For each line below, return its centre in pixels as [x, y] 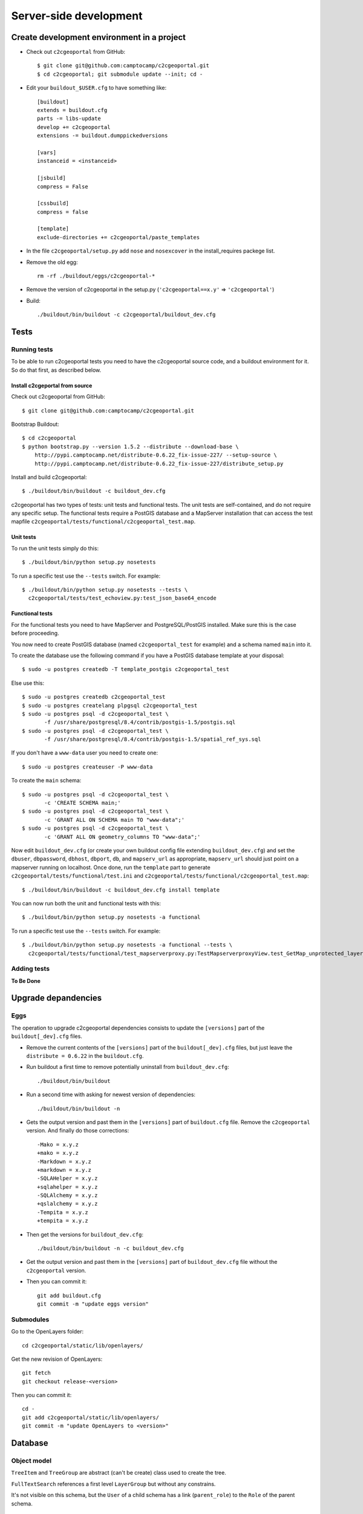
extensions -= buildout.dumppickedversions [103, 136]
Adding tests [31, 969]
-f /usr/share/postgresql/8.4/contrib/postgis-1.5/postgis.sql [140, 722]
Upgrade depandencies [57, 998]
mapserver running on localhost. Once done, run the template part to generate [111, 867]
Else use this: [28, 683]
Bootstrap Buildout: [35, 424]
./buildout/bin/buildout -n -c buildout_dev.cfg [110, 1248]
